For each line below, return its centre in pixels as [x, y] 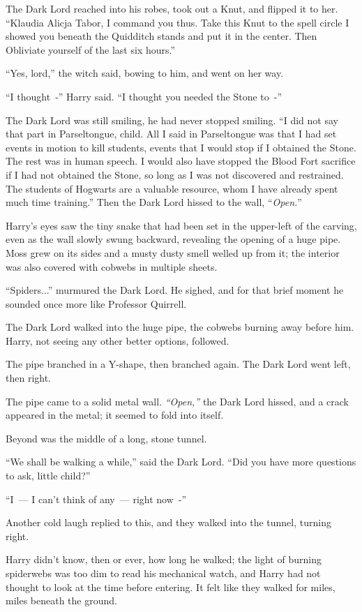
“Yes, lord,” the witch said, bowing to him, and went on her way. [145, 73]
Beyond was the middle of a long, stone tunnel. [106, 438]
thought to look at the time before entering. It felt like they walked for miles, [171, 587]
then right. [29, 378]
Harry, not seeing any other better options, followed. [118, 340]
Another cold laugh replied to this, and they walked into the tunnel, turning [168, 522]
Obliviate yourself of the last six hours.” [91, 49]
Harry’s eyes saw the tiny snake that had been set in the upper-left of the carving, [181, 225]
